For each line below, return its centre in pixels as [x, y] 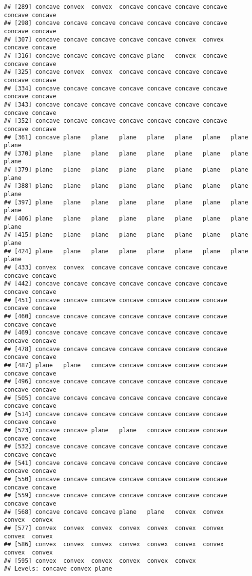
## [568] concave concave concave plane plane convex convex [114, 512]
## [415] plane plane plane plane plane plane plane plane [126, 235]
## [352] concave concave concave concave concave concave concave [116, 121]
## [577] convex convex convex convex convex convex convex [114, 528]
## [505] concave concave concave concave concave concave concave [116, 398]
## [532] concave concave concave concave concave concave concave [116, 447]
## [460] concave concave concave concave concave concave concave [116, 316]
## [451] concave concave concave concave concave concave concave [116, 300]
